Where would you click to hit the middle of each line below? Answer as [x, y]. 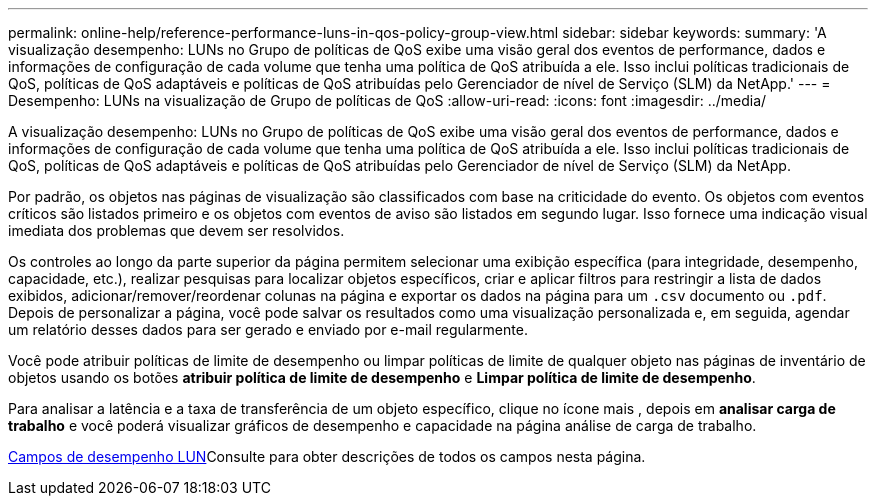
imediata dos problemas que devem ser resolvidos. [176, 230]
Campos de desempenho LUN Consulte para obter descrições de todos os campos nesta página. [327, 456]
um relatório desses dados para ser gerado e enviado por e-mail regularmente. [268, 329]
